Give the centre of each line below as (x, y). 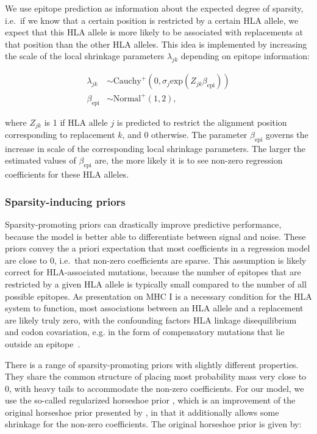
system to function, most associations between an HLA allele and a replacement (154, 308)
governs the (287, 134)
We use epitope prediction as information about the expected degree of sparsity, (154, 8)
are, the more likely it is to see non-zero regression (189, 160)
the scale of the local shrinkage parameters (85, 56)
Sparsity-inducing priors (65, 201)
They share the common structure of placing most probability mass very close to (156, 376)
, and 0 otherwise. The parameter (185, 134)
